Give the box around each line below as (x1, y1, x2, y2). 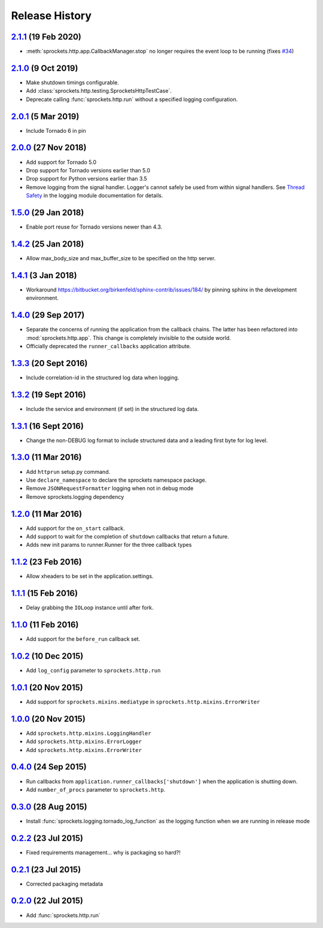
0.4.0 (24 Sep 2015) (11, 762, 87, 772)
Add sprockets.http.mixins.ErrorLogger (26, 738, 142, 745)
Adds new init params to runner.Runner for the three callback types (26, 541, 192, 549)
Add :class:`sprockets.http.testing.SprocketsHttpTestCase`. (26, 87, 172, 95)
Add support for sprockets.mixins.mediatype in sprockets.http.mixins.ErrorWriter (26, 698, 260, 705)
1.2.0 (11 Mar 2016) (11, 509, 83, 519)
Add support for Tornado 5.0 (26, 159, 97, 166)
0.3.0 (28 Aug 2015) (11, 802, 87, 812)
